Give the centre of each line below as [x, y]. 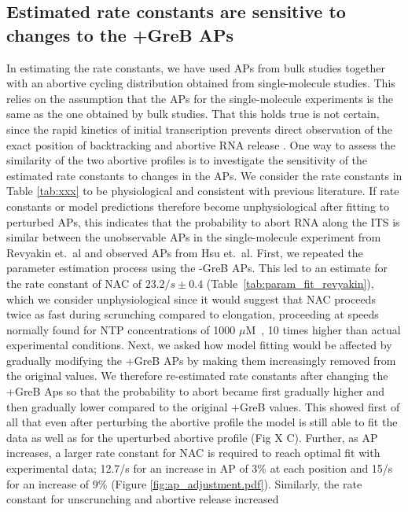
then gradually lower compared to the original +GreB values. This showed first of [203, 406]
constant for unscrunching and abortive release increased [143, 499]
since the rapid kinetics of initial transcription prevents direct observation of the [200, 129]
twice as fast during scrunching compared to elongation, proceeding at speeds [193, 314]
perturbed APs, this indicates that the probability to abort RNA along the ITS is [203, 221]
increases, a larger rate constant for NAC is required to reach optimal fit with [193, 453]
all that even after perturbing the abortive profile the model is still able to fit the [202, 422]
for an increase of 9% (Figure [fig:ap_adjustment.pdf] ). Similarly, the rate [184, 483]
